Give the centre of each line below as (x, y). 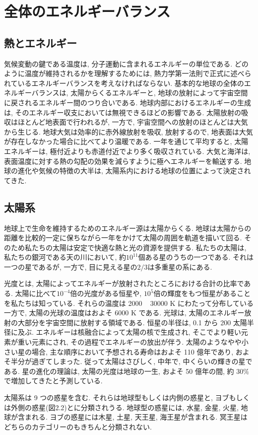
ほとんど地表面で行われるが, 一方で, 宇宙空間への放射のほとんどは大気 (133, 122)
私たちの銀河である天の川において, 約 (65, 257)
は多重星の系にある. (180, 266)
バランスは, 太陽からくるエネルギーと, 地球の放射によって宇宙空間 (140, 93)
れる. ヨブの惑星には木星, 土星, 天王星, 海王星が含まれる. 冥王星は (139, 417)
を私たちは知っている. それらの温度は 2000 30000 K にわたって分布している (129, 303)
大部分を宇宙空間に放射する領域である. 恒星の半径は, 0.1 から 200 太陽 (132, 322)
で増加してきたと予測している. (53, 381)
